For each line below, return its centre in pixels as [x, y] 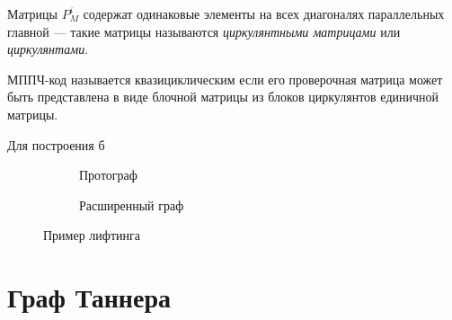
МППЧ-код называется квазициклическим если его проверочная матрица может [225, 79]
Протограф [108, 175]
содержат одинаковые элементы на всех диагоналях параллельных [264, 13]
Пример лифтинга [92, 235]
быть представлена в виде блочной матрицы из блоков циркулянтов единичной [223, 97]
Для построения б [56, 144]
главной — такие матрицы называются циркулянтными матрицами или [204, 31]
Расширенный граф [132, 204]
